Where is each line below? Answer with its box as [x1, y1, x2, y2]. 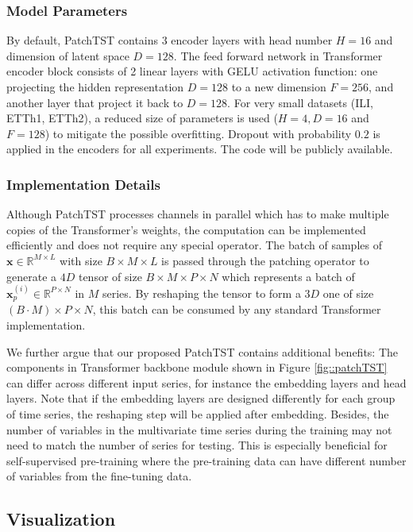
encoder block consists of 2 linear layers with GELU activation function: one [6, 63, 378, 79]
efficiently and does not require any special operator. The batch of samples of [6, 237, 382, 253]
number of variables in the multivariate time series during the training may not [6, 421, 392, 438]
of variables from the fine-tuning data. [6, 468, 192, 484]
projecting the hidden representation [6, 79, 184, 94]
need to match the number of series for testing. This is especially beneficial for [6, 437, 388, 453]
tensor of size [78, 268, 142, 284]
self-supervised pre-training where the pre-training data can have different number [6, 452, 407, 468]
